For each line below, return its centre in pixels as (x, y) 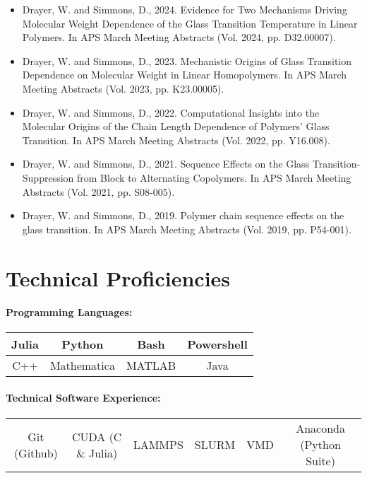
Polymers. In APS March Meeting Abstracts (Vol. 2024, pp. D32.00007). (179, 37)
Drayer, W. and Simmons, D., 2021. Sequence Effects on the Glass (166, 164)
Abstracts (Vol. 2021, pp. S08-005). (98, 191)
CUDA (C (97, 436)
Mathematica (82, 366)
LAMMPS (158, 445)
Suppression (48, 177)
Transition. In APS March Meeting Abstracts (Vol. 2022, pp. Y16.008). (176, 140)
